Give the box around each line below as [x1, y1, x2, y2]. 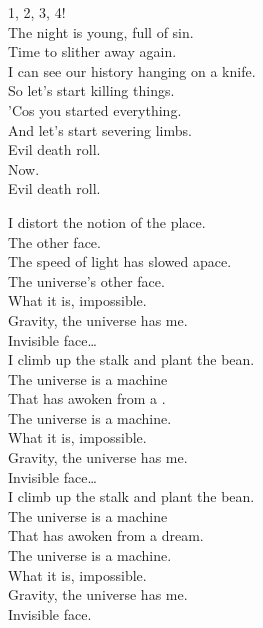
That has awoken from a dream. [8, 525, 204, 546]
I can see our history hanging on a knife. [8, 60, 256, 81]
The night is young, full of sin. [8, 21, 194, 42]
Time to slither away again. [8, 41, 177, 62]
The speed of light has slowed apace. [8, 251, 232, 272]
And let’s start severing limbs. [8, 119, 192, 140]
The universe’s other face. [8, 270, 165, 291]
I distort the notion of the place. [8, 211, 206, 232]
